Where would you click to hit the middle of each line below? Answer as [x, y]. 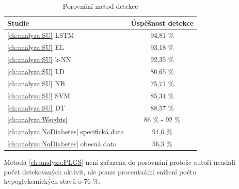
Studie [18, 23]
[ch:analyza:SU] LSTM [41, 35]
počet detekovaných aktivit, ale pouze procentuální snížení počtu [100, 171]
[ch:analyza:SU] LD [36, 71]
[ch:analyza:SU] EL [36, 47]
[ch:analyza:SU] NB [36, 83]
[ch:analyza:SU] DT [36, 107]
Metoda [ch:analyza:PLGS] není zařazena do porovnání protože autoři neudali [120, 162]
